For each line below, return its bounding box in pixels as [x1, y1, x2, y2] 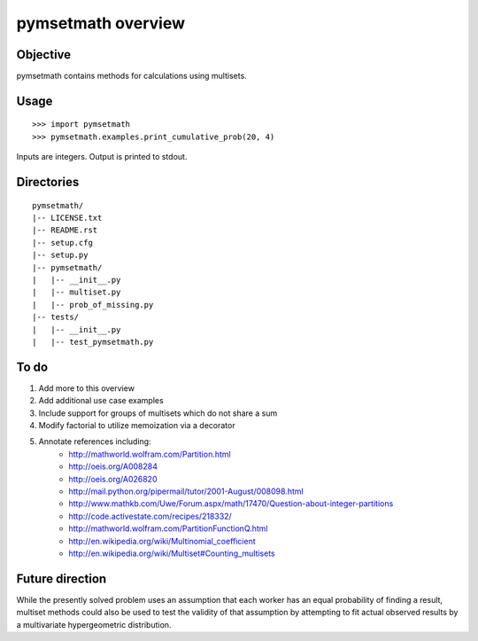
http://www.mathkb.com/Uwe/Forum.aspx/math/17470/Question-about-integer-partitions [68, 498, 394, 509]
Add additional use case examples [38, 395, 164, 406]
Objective [16, 47, 72, 62]
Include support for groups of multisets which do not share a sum [38, 408, 278, 418]
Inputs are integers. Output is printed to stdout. [16, 152, 188, 162]
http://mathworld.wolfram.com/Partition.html [68, 449, 231, 459]
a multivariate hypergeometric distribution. [16, 619, 172, 629]
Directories [16, 175, 80, 190]
